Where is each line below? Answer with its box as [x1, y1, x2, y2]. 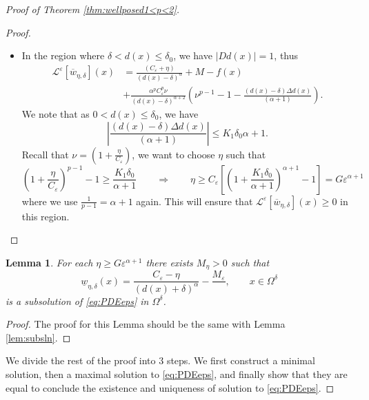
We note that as [21, 106, 90, 120]
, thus [274, 48, 299, 63]
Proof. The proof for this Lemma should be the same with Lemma [6, 317, 286, 331]
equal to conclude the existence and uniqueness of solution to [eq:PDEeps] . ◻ [6, 380, 335, 394]
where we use [21, 193, 78, 208]
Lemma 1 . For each [6, 255, 93, 269]
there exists [146, 255, 193, 269]
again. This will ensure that [136, 193, 253, 208]
